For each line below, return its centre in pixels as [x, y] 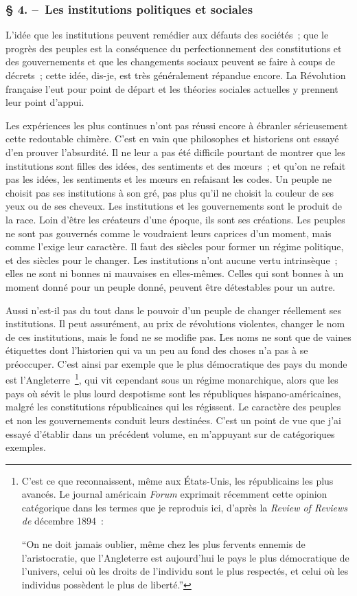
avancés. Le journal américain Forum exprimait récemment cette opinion [174, 494]
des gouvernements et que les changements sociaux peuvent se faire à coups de [171, 62]
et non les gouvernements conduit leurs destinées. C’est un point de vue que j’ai [173, 420]
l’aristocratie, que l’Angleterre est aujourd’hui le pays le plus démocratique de [185, 557]
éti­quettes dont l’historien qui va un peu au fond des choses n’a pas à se [157, 350]
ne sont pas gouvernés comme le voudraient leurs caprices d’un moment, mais [169, 233]
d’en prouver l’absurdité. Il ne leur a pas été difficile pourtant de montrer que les [175, 152]
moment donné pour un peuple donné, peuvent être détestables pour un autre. [171, 286]
